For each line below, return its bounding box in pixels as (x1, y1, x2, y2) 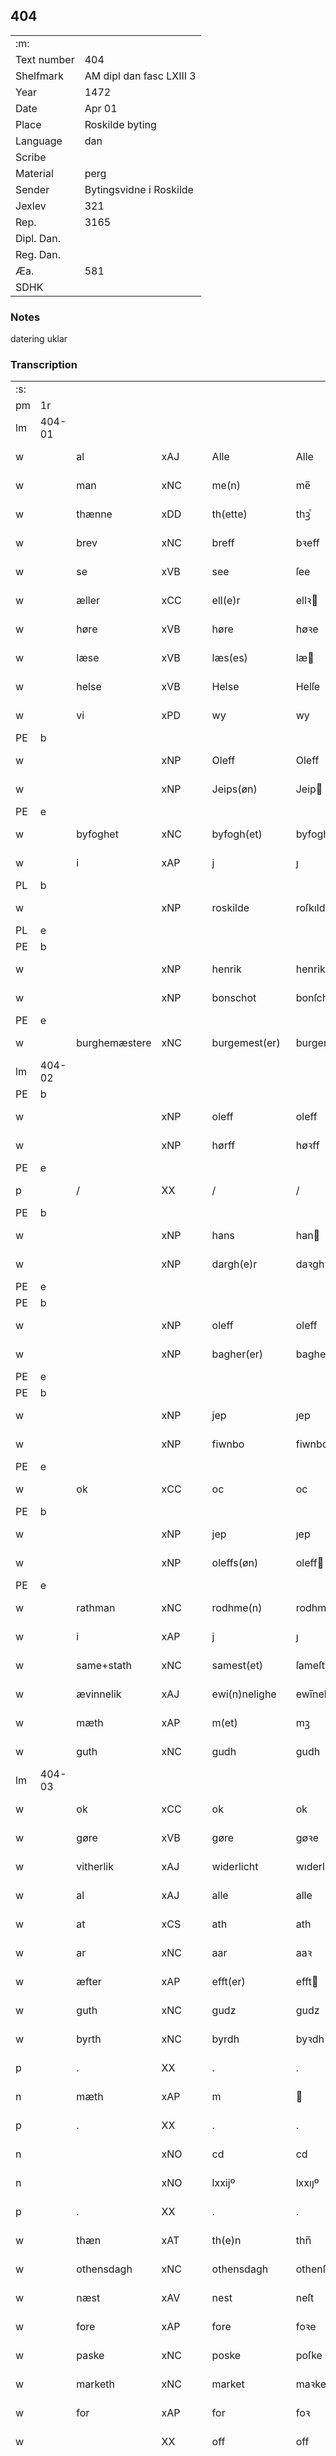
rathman (76, 1601, 116, 1615)
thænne (76, 507, 113, 521)
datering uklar (10, 333, 68, 345)
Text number (15, 52, 75, 66)
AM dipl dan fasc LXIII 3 (84, 69, 197, 83)
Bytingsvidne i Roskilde (84, 182, 194, 196)
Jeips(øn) (211, 782, 258, 796)
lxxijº (211, 2176, 236, 2190)
